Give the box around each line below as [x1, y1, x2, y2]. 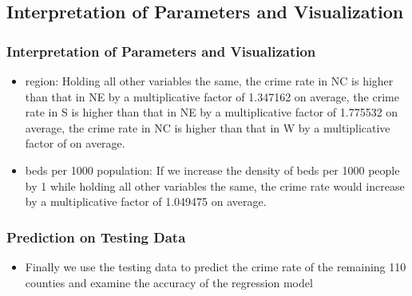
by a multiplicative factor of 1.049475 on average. [25, 193, 267, 210]
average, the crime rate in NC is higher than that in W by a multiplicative [25, 119, 390, 136]
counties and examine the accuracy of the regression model [25, 274, 313, 290]
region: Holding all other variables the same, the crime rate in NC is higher [25, 73, 394, 89]
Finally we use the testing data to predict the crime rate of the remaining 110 [25, 258, 406, 274]
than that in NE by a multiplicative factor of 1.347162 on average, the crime [25, 88, 399, 105]
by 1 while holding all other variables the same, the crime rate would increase [25, 177, 405, 194]
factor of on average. [25, 135, 125, 152]
